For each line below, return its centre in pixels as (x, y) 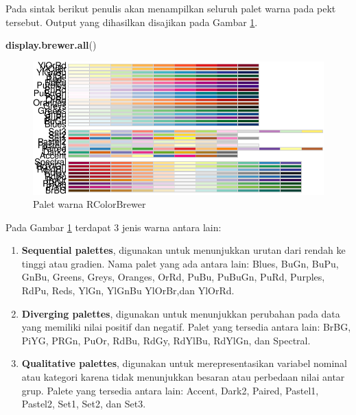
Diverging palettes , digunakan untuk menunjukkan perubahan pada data (181, 313)
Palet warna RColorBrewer (90, 204)
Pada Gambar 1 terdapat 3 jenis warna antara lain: (114, 227)
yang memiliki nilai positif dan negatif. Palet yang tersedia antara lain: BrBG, (186, 327)
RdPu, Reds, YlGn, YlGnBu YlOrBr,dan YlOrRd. (128, 290)
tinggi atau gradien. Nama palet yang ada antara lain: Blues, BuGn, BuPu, (180, 263)
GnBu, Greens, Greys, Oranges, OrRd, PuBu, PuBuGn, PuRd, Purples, (173, 277)
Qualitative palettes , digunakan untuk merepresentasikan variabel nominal (184, 363)
